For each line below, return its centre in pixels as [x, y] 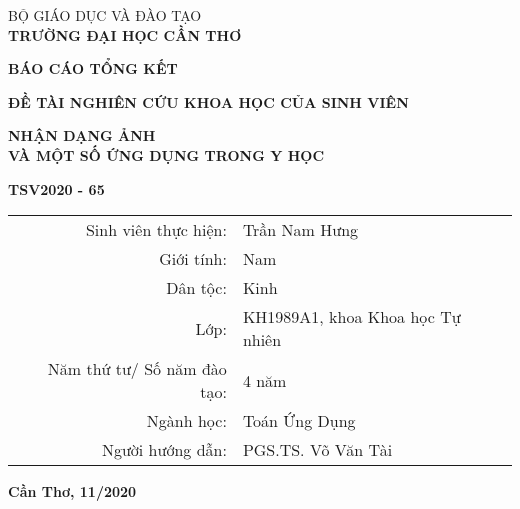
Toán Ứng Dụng [299, 421]
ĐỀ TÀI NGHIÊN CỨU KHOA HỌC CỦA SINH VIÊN [208, 101]
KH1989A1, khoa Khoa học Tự [351, 317]
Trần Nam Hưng [300, 230]
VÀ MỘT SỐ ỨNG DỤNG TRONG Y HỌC [166, 154]
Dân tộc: [196, 288]
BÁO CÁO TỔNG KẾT [93, 68]
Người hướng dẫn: [164, 450]
